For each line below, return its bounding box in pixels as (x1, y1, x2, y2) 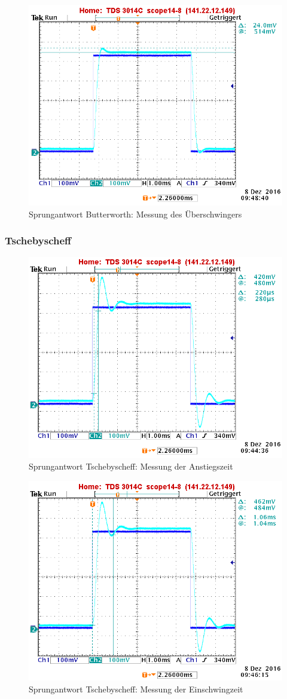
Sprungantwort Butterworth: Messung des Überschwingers (29, 207, 242, 220)
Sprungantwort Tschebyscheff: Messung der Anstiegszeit (29, 460, 233, 473)
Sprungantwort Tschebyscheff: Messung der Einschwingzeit (29, 682, 243, 695)
